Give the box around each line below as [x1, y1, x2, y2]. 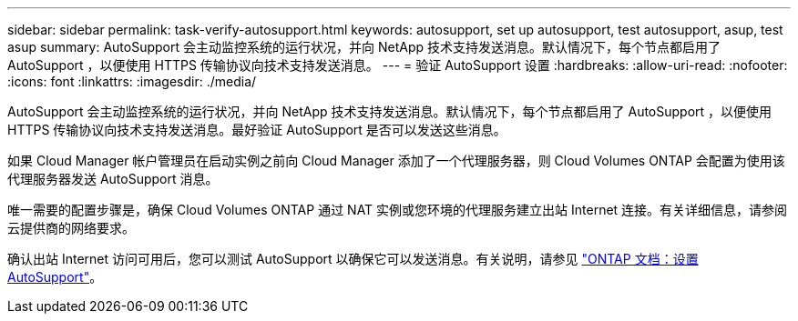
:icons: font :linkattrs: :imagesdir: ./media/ [7, 74, 257, 89]
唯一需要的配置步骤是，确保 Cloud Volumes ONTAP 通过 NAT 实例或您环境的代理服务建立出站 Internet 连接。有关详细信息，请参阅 [7, 202, 788, 217]
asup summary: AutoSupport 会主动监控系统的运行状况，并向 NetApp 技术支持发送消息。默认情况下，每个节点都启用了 [7, 39, 721, 55]
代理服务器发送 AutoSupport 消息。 [7, 171, 219, 186]
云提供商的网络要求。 [7, 220, 135, 236]
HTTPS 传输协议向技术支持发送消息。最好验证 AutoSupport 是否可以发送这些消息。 [7, 122, 506, 137]
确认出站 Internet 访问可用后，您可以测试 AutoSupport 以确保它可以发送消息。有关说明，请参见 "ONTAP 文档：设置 [7, 251, 699, 266]
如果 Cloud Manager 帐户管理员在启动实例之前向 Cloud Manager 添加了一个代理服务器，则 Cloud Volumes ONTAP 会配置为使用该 [7, 153, 785, 168]
